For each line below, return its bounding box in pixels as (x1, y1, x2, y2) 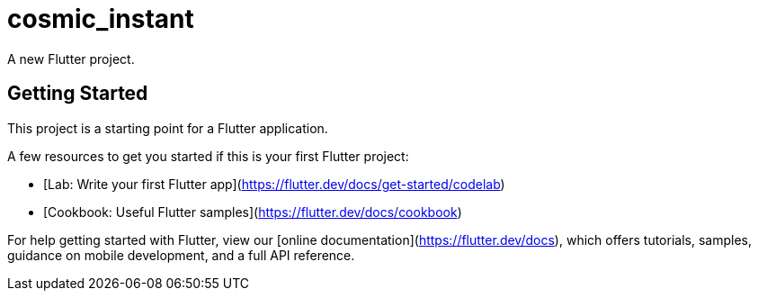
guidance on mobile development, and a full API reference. (7, 247, 355, 263)
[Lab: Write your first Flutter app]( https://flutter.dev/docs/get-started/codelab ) (43, 176, 505, 192)
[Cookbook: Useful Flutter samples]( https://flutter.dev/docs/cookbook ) (43, 203, 462, 220)
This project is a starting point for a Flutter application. (7, 120, 328, 136)
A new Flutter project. (7, 50, 135, 67)
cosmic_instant (7, 4, 194, 34)
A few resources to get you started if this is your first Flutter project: (7, 148, 409, 164)
